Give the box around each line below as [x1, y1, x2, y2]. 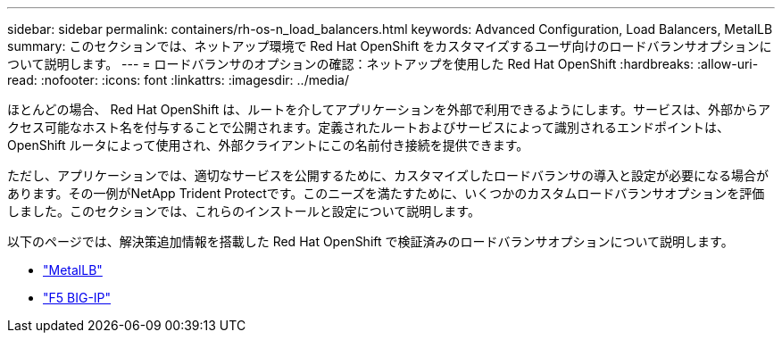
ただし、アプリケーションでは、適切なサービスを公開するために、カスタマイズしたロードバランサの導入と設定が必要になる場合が [7, 168, 769, 183]
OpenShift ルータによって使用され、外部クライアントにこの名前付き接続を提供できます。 [7, 137, 529, 153]
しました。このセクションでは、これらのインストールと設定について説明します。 [7, 203, 480, 219]
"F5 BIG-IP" [43, 290, 112, 305]
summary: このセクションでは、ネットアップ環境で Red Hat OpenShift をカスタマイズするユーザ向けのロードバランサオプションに [7, 38, 772, 54]
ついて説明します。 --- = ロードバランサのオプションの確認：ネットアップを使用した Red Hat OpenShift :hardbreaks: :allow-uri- [7, 56, 759, 71]
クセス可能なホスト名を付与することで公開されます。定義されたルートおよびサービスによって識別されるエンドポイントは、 [7, 120, 730, 135]
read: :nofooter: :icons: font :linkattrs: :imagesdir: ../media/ [7, 72, 349, 87]
